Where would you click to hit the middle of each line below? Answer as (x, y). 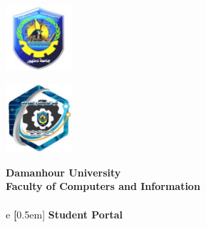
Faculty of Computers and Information (103, 186)
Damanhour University (63, 172)
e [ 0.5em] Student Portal (65, 214)
